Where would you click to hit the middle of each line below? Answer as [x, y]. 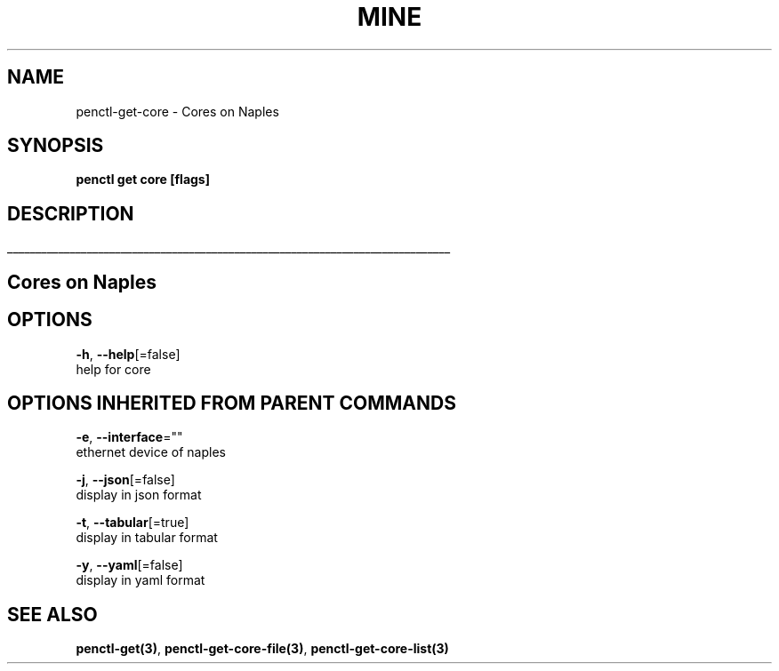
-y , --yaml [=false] [129, 565]
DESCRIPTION [71, 213]
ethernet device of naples [151, 452]
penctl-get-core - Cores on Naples [177, 111]
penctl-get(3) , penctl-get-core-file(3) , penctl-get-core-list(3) [262, 649]
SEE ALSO [52, 614]
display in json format [139, 495]
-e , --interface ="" [129, 437]
